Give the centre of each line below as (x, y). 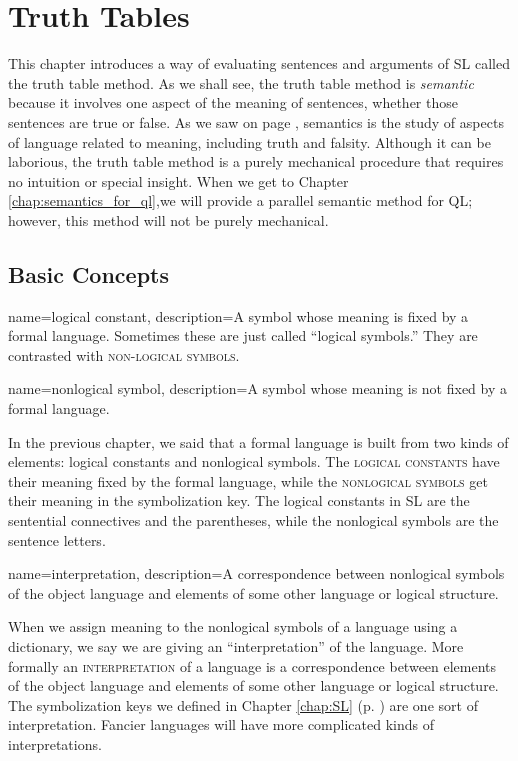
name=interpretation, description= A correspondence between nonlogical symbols (256, 573)
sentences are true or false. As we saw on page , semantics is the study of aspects (256, 121)
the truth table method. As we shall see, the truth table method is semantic (241, 82)
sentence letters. (57, 539)
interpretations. (55, 743)
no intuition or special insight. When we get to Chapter (178, 180)
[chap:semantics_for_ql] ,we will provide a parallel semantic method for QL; (240, 200)
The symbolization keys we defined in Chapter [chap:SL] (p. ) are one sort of (243, 704)
